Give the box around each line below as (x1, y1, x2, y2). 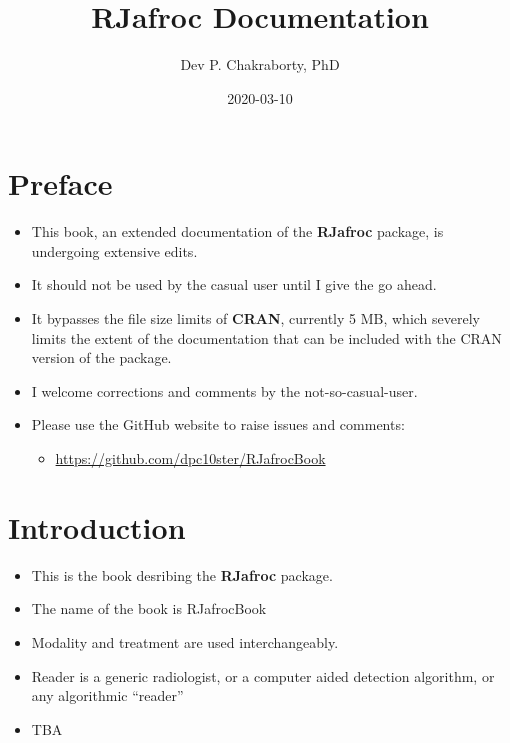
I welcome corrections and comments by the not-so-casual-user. (31, 380, 418, 401)
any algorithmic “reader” (31, 685, 184, 706)
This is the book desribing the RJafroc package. (31, 564, 333, 585)
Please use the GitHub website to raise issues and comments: (31, 414, 405, 435)
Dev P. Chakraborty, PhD (180, 54, 340, 75)
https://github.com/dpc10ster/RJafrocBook (55, 448, 326, 468)
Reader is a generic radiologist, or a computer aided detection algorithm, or (31, 665, 495, 686)
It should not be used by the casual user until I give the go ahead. (31, 274, 437, 295)
